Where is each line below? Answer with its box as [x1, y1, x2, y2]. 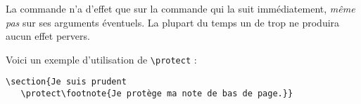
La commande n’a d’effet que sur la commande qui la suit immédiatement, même [6, 1, 355, 15]
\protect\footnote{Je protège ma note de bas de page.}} [20, 89, 293, 99]
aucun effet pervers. [6, 29, 90, 43]
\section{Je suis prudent [6, 77, 127, 87]
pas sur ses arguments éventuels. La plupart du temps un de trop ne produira [6, 15, 340, 29]
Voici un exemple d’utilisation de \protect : [6, 52, 197, 66]
